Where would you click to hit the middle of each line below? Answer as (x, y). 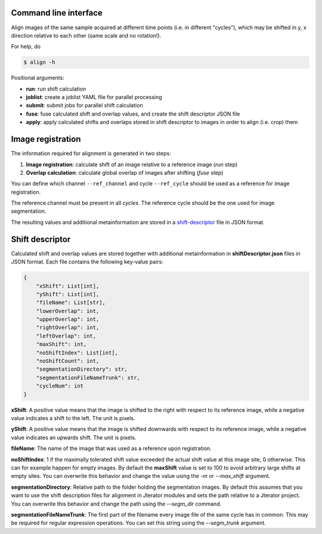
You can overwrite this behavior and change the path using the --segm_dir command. (116, 504)
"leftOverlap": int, (66, 336)
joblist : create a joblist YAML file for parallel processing (94, 97)
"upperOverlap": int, (68, 319)
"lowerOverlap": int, (68, 311)
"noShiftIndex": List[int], (77, 353)
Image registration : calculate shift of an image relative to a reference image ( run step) (132, 164)
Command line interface (57, 13)
